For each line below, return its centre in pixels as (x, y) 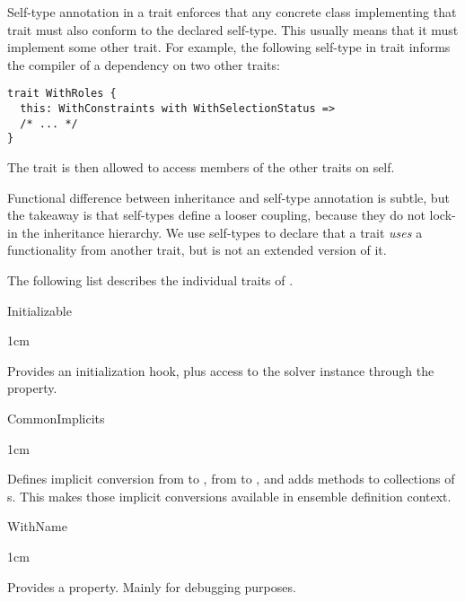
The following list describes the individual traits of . (150, 279)
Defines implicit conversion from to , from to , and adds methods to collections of (231, 479)
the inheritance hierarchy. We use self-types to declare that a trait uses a (222, 232)
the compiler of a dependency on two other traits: (144, 64)
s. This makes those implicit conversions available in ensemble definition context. (229, 496)
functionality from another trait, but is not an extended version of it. (197, 250)
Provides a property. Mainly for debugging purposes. (152, 586)
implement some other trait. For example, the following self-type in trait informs (229, 47)
